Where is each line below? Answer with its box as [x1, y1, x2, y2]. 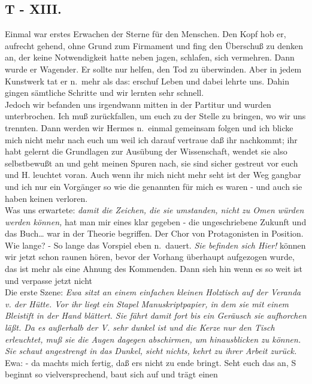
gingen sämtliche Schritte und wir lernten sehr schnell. [5, 86, 204, 99]
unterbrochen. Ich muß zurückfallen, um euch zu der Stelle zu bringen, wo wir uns [5, 110, 306, 122]
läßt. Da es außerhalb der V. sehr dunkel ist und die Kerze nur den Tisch [5, 321, 275, 334]
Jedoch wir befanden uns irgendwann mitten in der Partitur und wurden [5, 98, 271, 110]
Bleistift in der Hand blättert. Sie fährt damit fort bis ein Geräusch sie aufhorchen [5, 309, 307, 322]
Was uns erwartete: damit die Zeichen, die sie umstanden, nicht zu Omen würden [5, 204, 304, 216]
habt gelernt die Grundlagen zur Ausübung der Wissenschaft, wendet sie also [5, 145, 287, 158]
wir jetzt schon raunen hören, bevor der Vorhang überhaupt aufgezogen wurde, [5, 250, 295, 263]
